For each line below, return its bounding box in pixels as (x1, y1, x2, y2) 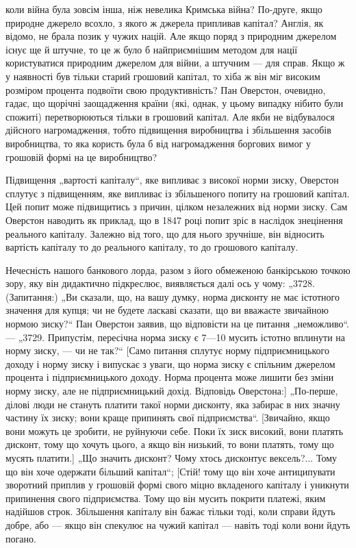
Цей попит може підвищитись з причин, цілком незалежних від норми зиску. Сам (5, 199, 348, 214)
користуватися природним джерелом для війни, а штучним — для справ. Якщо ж (5, 55, 345, 70)
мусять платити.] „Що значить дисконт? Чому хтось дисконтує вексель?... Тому (5, 451, 338, 464)
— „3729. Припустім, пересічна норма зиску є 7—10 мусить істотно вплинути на (5, 329, 345, 344)
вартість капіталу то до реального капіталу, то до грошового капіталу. (5, 240, 298, 254)
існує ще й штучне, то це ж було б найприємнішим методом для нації (5, 42, 298, 56)
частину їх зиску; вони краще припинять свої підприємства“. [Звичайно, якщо (5, 410, 330, 425)
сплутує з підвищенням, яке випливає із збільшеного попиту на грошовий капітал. (5, 186, 350, 200)
